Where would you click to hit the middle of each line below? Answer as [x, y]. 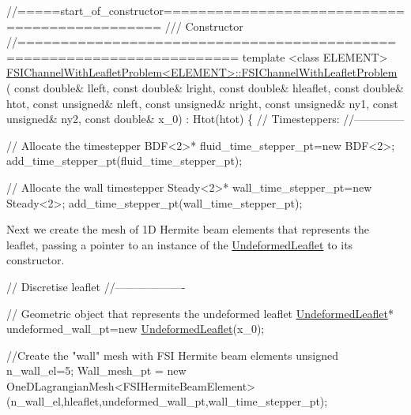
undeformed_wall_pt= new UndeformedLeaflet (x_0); [136, 329]
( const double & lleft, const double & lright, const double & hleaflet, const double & [205, 87]
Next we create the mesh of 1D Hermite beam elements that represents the [188, 229]
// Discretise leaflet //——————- [96, 286]
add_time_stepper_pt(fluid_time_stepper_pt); [124, 161]
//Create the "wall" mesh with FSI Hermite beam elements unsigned [173, 355]
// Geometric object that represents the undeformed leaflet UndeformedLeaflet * [200, 313]
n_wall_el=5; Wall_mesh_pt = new [96, 370]
